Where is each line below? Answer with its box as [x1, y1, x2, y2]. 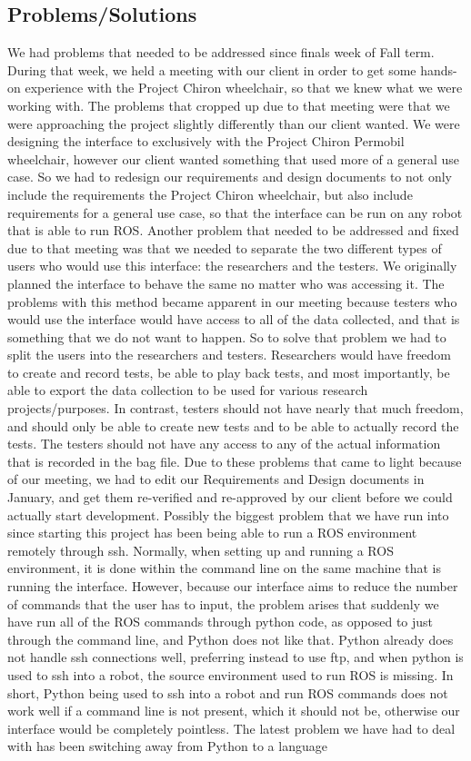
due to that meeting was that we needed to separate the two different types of [7, 238, 442, 257]
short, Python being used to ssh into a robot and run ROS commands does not [7, 683, 448, 702]
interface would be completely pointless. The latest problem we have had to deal [7, 718, 456, 737]
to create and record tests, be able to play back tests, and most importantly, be [7, 362, 450, 381]
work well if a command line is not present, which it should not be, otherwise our [7, 701, 460, 720]
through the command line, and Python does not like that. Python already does [7, 629, 454, 648]
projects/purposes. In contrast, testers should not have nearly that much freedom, [7, 399, 464, 418]
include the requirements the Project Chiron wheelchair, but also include [7, 184, 413, 203]
